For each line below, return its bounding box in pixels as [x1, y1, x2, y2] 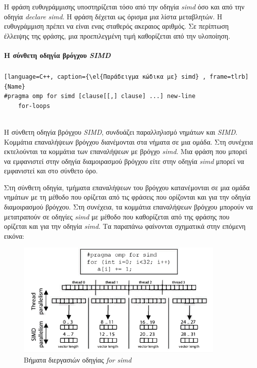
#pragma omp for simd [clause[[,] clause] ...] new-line [4, 93, 196, 100]
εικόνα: [4, 230, 24, 241]
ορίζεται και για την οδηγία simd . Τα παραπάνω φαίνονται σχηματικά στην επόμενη [4, 221, 246, 231]
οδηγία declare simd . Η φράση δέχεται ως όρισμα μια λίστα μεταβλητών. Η [4, 11, 222, 21]
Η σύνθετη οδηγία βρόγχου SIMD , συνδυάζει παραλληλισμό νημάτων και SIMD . [4, 126, 238, 137]
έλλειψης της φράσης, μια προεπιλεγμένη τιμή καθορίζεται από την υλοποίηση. [4, 30, 230, 41]
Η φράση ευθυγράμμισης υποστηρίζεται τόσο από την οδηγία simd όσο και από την [4, 1, 245, 11]
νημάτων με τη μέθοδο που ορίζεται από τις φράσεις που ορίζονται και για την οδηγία [4, 192, 251, 202]
